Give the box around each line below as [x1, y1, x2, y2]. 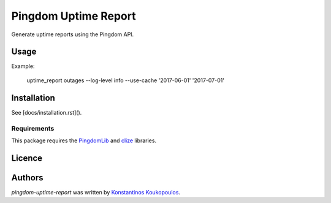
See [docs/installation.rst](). [11, 109, 82, 116]
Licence [11, 153, 43, 163]
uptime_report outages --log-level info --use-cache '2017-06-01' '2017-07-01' [26, 77, 225, 84]
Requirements [11, 124, 55, 132]
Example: [11, 63, 35, 70]
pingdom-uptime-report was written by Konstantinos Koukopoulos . [11, 188, 181, 196]
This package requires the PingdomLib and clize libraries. [11, 137, 156, 144]
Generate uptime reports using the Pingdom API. [11, 31, 134, 38]
